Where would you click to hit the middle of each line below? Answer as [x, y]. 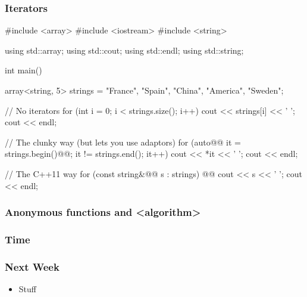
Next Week [32, 266]
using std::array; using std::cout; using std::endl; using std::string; [124, 50]
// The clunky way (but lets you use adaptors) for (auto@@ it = [123, 142]
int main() [24, 70]
